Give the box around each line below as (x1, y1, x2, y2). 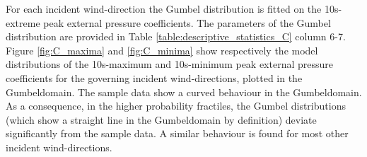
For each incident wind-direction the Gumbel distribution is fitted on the (6, 1, 322, 16)
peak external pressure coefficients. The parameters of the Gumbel (43, 15, 331, 30)
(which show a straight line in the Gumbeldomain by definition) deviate (6, 112, 317, 127)
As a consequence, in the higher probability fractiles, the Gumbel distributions (6, 98, 346, 113)
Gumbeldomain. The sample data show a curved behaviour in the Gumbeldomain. (6, 84, 362, 99)
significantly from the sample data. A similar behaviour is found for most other (6, 126, 349, 141)
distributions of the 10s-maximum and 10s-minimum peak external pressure (6, 57, 334, 71)
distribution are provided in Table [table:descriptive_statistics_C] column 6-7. (6, 29, 346, 44)
